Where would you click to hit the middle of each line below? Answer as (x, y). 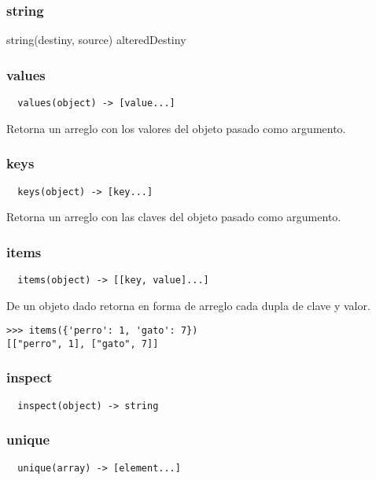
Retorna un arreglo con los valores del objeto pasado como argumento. (176, 128)
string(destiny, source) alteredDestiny (96, 40)
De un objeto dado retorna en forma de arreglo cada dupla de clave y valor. (188, 305)
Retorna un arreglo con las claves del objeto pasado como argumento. (174, 217)
